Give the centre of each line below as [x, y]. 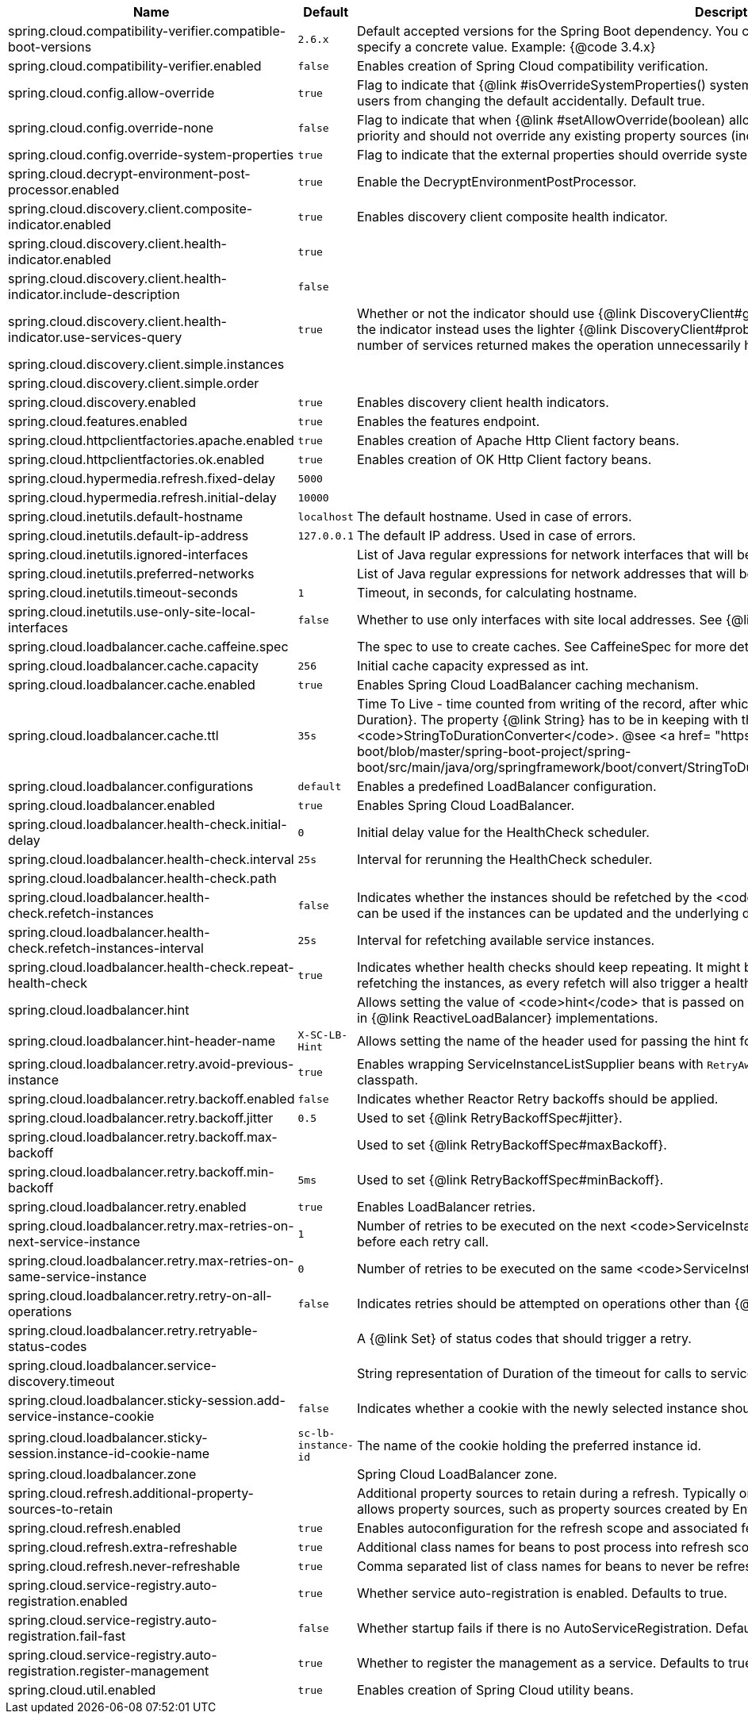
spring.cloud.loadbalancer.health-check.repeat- [151, 967]
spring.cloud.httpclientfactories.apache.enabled [151, 440]
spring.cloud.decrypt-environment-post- [129, 174]
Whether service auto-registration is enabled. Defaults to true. [542, 1593]
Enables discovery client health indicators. [483, 402]
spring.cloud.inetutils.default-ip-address [129, 536]
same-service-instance [77, 1277]
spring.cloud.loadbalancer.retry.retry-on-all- [140, 1296]
